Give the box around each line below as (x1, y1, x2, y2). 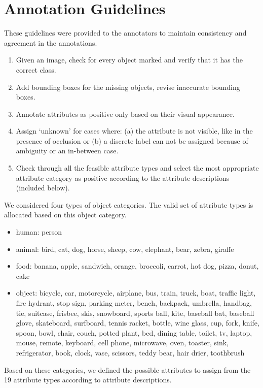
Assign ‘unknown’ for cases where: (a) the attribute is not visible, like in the (16, 125, 253, 136)
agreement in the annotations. (4, 37, 97, 48)
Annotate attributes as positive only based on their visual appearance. (16, 108, 235, 119)
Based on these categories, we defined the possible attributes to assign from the (4, 364, 251, 375)
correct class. (16, 64, 56, 75)
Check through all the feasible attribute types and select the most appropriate (16, 163, 259, 173)
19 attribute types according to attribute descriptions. (4, 374, 172, 385)
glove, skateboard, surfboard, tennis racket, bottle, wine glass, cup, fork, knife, (16, 317, 259, 328)
